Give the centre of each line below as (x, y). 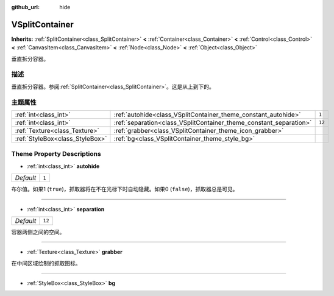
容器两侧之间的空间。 (38, 232)
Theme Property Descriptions (56, 154)
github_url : (25, 7)
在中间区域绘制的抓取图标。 (46, 263)
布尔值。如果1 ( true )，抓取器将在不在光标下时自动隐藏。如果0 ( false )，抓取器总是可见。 (125, 189)
